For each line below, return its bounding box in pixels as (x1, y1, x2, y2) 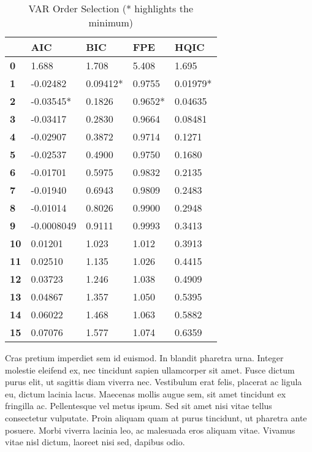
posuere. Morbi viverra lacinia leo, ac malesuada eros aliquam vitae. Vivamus (5, 423, 295, 436)
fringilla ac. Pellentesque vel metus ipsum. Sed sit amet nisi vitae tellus (5, 399, 272, 412)
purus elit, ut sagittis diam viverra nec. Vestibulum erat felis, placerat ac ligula (5, 375, 302, 388)
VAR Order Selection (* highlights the (28, 1, 193, 15)
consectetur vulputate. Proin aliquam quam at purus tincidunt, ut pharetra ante (5, 411, 307, 424)
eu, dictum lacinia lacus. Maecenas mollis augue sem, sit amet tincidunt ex (5, 387, 286, 400)
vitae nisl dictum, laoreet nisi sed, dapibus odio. (5, 435, 185, 448)
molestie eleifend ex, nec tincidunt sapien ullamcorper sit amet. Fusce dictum (5, 363, 295, 376)
